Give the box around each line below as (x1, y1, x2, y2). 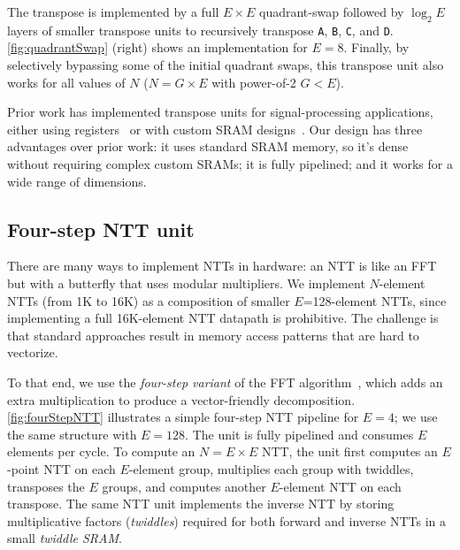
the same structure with (7, 424, 137, 443)
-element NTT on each (279, 477, 402, 495)
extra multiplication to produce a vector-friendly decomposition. (7, 390, 356, 409)
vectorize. (7, 343, 58, 362)
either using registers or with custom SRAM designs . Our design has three (7, 119, 423, 138)
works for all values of (7, 73, 126, 91)
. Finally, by (343, 38, 410, 57)
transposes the (7, 477, 85, 495)
